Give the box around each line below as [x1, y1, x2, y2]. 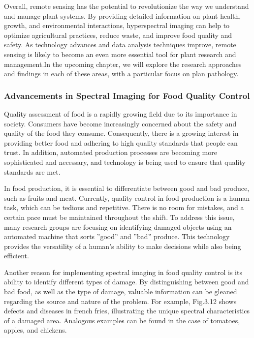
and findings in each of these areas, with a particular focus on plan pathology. [4, 68, 239, 79]
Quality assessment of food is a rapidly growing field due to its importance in [4, 108, 237, 119]
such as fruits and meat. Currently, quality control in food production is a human [4, 192, 250, 203]
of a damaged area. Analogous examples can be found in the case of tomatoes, [4, 315, 240, 325]
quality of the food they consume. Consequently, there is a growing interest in [4, 128, 239, 138]
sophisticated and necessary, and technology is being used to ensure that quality [4, 156, 246, 167]
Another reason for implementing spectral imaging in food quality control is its [4, 267, 242, 277]
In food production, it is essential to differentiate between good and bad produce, [4, 183, 250, 193]
